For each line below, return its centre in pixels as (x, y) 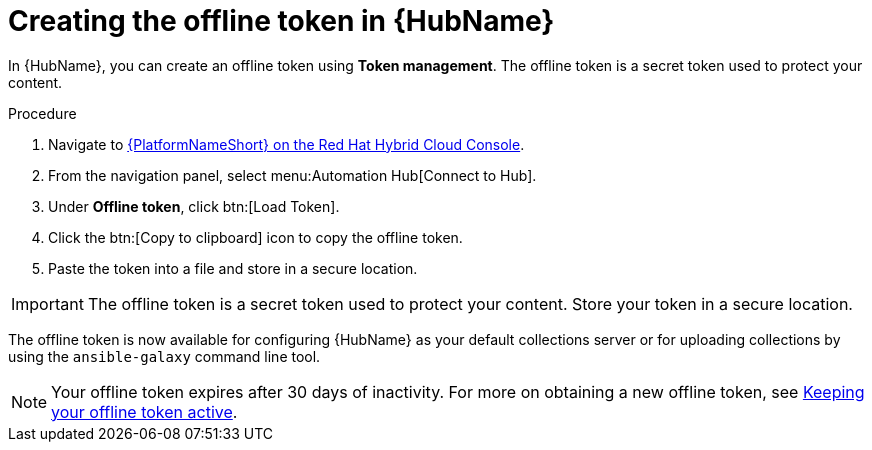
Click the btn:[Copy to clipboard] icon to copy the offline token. (255, 237)
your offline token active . (144, 411)
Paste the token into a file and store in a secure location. (233, 268)
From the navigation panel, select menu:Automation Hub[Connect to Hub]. (292, 175)
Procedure (42, 113)
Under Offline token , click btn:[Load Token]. (194, 206)
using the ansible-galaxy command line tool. (164, 356)
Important (47, 303)
